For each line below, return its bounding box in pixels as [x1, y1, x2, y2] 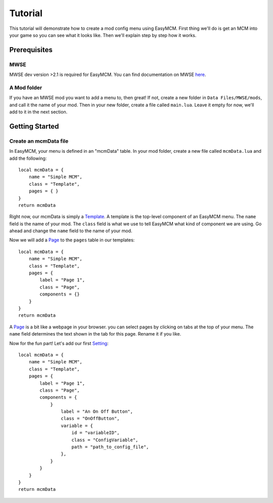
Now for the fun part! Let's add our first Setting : [9, 340, 109, 346]
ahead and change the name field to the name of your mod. [9, 228, 132, 234]
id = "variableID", [71, 430, 120, 436]
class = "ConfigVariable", [71, 437, 139, 443]
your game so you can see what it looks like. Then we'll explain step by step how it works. [9, 32, 197, 38]
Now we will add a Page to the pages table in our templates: [9, 237, 135, 243]
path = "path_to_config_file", [71, 444, 149, 450]
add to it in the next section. [9, 109, 68, 115]
